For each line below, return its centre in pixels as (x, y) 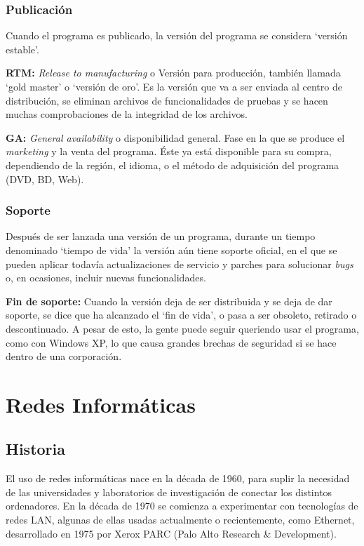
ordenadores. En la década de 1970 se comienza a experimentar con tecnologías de (182, 506)
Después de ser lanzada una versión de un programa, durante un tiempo (161, 236)
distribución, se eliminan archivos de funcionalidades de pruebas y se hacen (167, 100)
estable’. (22, 49)
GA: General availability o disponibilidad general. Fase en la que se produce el (175, 137)
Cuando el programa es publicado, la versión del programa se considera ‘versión (177, 35)
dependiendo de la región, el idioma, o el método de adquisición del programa (173, 165)
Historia (35, 449)
